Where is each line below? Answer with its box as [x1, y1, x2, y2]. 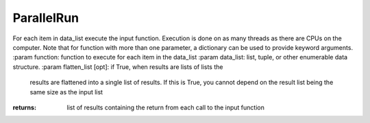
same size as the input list [29, 87, 103, 96]
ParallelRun [12, 10, 79, 25]
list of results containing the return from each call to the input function [66, 103, 265, 111]
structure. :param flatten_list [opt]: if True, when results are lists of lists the [12, 62, 223, 71]
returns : [12, 103, 37, 111]
